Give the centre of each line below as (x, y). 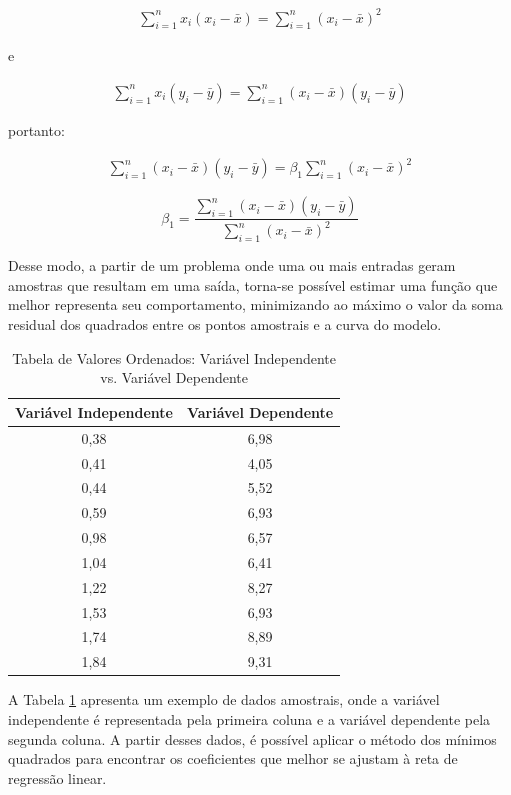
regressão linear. (57, 777)
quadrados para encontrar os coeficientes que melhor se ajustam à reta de (233, 758)
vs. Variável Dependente (174, 377)
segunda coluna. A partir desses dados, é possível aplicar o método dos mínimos (252, 738)
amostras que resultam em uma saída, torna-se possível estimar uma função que (253, 284)
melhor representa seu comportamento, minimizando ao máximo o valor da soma (255, 304)
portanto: (36, 129)
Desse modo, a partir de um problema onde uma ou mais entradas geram (232, 265)
